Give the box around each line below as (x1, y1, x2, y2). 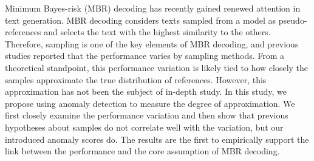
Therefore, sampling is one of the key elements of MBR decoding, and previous (5, 37, 299, 50)
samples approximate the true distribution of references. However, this (5, 73, 267, 86)
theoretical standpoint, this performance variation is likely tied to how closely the (5, 61, 309, 74)
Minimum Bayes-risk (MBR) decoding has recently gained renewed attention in (5, 2, 301, 14)
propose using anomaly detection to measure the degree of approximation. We (5, 97, 295, 109)
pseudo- (278, 13, 307, 26)
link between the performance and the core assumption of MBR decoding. (5, 145, 280, 157)
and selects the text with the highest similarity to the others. (44, 26, 271, 38)
